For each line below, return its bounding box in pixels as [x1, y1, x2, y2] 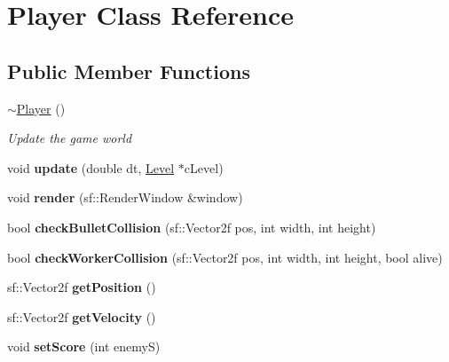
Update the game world [7, 129, 132, 147]
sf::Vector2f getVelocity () [7, 307, 156, 326]
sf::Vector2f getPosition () [7, 278, 156, 296]
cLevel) [184, 158, 224, 177]
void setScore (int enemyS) [7, 337, 161, 356]
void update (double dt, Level [7, 158, 175, 177]
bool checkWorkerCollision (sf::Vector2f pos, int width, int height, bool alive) [7, 248, 443, 266]
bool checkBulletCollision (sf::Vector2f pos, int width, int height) [7, 217, 376, 236]
